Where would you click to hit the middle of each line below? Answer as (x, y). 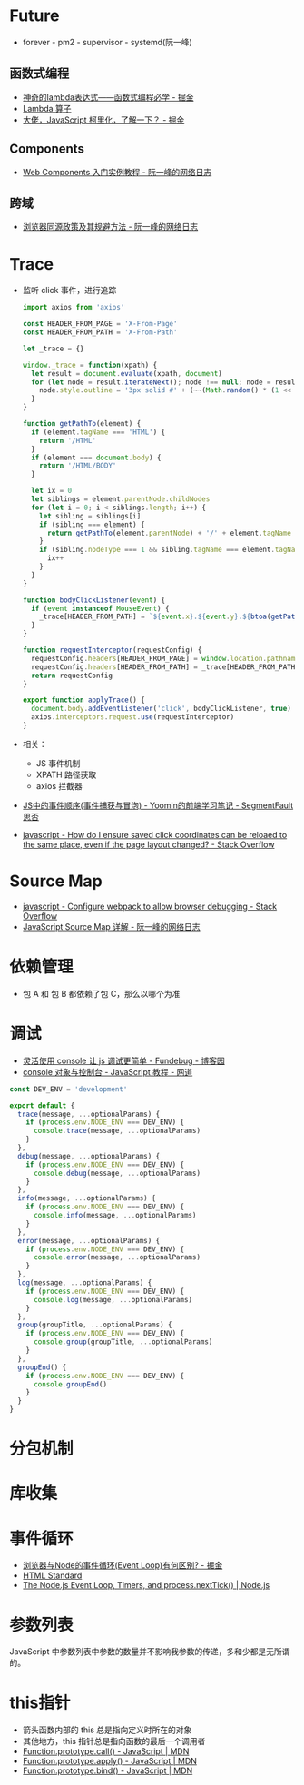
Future (35, 16)
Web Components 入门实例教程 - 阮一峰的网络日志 (117, 172)
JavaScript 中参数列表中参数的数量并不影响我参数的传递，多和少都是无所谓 (150, 1652)
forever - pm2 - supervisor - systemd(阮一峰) (107, 42)
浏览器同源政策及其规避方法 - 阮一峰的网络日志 (110, 227)
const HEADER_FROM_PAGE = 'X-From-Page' (100, 324)
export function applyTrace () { (83, 700)
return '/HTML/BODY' (78, 466)
